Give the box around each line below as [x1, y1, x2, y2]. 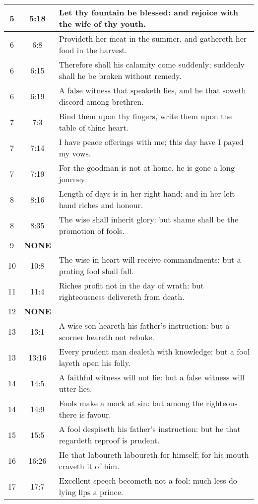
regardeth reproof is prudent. [59, 434, 160, 446]
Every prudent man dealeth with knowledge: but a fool [59, 346, 250, 357]
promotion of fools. [59, 225, 125, 236]
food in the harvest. [59, 44, 128, 56]
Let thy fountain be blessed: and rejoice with [59, 6, 238, 18]
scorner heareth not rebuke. [59, 331, 155, 343]
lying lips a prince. [59, 486, 124, 498]
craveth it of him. [59, 460, 120, 472]
